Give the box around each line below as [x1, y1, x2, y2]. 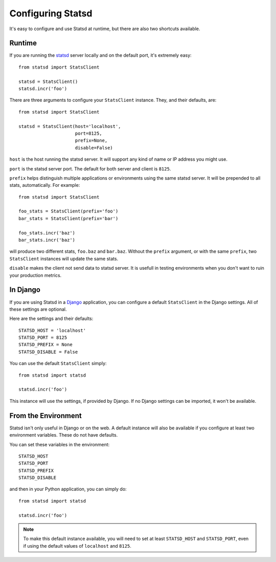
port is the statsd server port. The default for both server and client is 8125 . [9, 165, 171, 171]
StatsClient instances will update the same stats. [9, 255, 119, 262]
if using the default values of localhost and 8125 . [23, 543, 131, 549]
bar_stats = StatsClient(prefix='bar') [18, 215, 119, 221]
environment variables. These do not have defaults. [9, 432, 118, 438]
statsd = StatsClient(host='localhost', [18, 123, 121, 129]
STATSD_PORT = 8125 [18, 335, 67, 340]
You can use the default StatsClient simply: [9, 360, 107, 366]
